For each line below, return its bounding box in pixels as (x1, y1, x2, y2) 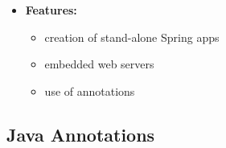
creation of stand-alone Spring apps (44, 28, 220, 45)
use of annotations (44, 82, 135, 99)
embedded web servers (44, 55, 154, 72)
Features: (25, 2, 77, 18)
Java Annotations (6, 121, 155, 146)
